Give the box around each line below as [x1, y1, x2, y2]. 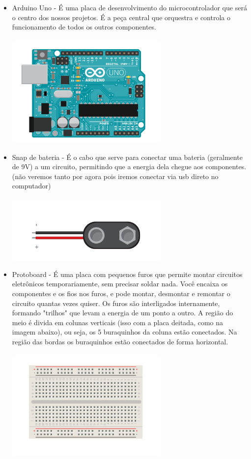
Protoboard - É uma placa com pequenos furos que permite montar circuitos [12, 269, 243, 279]
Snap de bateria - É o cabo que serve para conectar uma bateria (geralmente [12, 152, 243, 162]
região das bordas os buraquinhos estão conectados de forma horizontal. [12, 336, 228, 346]
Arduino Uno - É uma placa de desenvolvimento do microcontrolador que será [12, 2, 247, 12]
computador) [12, 181, 51, 191]
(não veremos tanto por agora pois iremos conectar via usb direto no [12, 171, 219, 181]
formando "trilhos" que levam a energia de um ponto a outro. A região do [12, 307, 233, 318]
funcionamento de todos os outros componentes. [12, 22, 156, 32]
